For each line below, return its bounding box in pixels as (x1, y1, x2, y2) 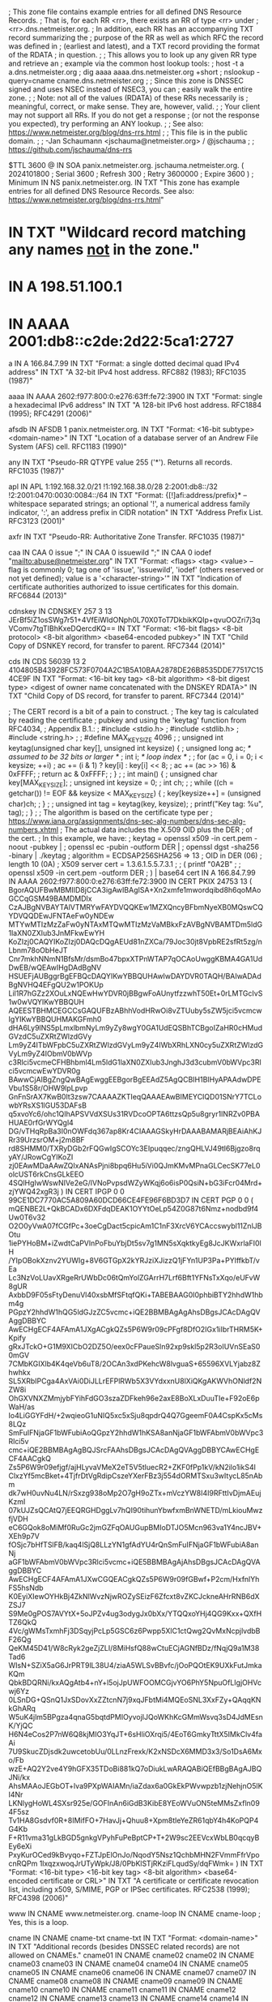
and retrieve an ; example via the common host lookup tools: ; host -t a (8, 58, 244, 68)
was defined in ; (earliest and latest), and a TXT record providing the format (8, 41, 261, 51)
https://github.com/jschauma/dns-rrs (8, 145, 133, 154)
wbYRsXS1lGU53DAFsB (8, 1100, 87, 1110)
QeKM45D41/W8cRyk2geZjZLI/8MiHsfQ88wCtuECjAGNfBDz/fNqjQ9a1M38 (8, 1643, 260, 1653)
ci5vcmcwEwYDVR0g (8, 1065, 81, 1075)
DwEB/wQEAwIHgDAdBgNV (8, 962, 102, 972)
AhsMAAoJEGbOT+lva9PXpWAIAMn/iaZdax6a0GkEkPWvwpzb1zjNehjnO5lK (8, 1781, 263, 1790)
